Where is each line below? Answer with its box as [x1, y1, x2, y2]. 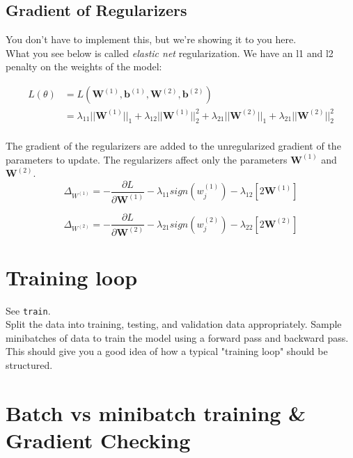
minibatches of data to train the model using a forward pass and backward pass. [6, 330, 349, 345]
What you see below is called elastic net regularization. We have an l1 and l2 [6, 45, 334, 60]
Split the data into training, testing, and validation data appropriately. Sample [6, 317, 342, 331]
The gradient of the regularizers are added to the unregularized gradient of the [6, 138, 341, 152]
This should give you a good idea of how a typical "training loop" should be [6, 344, 328, 358]
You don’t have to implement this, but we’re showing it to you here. [6, 32, 297, 47]
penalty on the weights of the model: [6, 59, 162, 74]
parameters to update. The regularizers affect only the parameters [6, 152, 288, 166]
